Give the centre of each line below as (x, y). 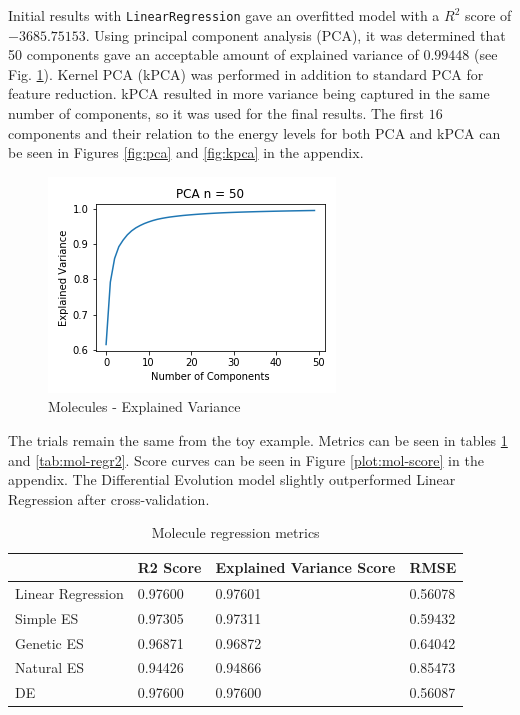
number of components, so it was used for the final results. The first (216, 113)
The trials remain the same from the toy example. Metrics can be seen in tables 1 (258, 440)
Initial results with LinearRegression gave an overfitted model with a (224, 15)
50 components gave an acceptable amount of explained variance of (213, 54)
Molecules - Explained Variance (144, 406)
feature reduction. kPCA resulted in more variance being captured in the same (249, 93)
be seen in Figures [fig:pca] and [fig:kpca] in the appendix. (186, 152)
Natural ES (50, 667)
